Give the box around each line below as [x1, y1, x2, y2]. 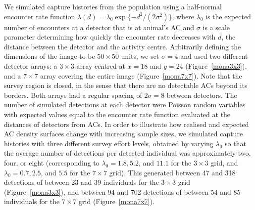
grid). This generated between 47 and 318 [109, 167, 236, 177]
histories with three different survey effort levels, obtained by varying [4, 138, 213, 148]
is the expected [205, 11, 251, 21]
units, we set [121, 51, 159, 61]
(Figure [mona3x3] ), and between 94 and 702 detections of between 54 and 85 [4, 186, 241, 197]
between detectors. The [166, 89, 237, 100]
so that [225, 138, 246, 148]
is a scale [203, 22, 230, 32]
